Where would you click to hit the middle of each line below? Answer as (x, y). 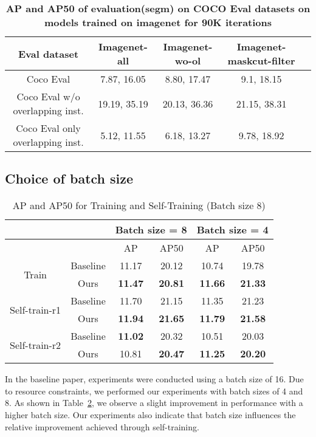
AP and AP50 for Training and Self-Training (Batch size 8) (139, 205)
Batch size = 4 (232, 230)
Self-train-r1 (36, 309)
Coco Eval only (48, 128)
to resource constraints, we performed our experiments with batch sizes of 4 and (154, 391)
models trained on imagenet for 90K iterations (158, 22)
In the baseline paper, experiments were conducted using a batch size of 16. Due (154, 379)
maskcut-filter (261, 60)
